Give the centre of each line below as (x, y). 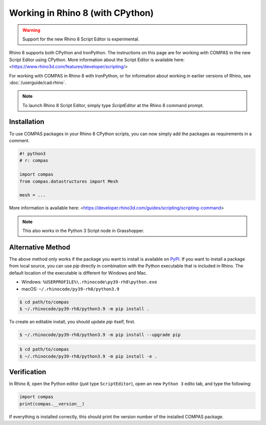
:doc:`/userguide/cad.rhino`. (38, 82)
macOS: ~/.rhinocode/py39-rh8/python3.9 (70, 289)
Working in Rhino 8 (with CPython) (81, 13)
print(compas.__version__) (52, 404)
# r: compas (34, 161)
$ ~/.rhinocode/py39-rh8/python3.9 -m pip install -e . (88, 356)
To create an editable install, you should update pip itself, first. (72, 321)
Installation (27, 122)
